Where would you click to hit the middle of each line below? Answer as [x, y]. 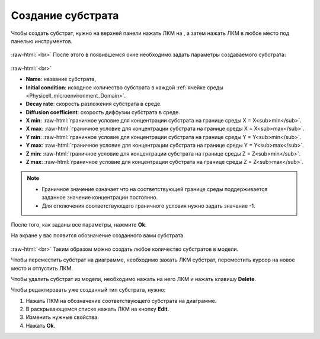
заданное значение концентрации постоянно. [100, 198]
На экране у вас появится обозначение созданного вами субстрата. [98, 235]
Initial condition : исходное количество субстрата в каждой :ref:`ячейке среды [124, 87]
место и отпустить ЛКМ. [42, 268]
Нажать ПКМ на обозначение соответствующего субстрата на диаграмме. [121, 301]
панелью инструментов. [42, 41]
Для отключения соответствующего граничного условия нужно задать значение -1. [149, 206]
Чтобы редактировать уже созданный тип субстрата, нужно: [88, 290]
